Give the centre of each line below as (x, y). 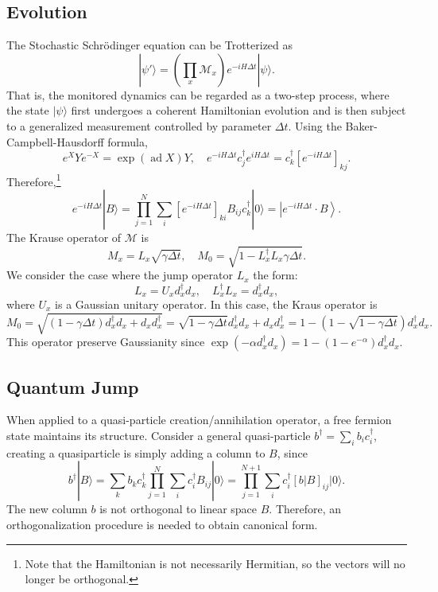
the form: (275, 275)
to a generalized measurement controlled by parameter (139, 125)
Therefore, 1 (34, 180)
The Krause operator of (64, 238)
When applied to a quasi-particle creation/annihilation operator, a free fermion (199, 420)
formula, (128, 141)
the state (28, 110)
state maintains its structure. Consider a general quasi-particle (159, 435)
